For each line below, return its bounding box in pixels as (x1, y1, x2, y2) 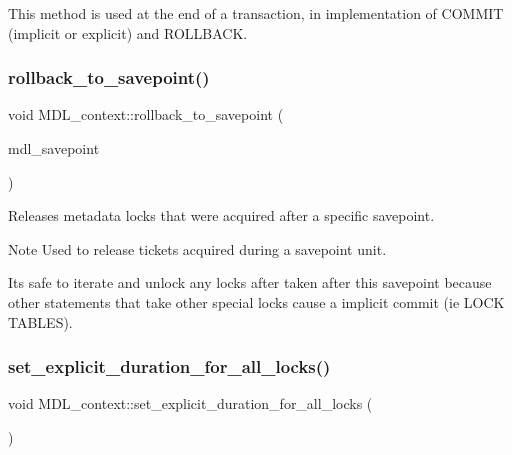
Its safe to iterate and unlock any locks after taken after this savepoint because (8, 272, 492, 293)
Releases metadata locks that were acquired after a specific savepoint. (8, 205, 435, 226)
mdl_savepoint (8, 138, 100, 158)
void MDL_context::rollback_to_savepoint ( (8, 104, 284, 125)
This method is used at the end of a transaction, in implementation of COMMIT (8, 3, 504, 23)
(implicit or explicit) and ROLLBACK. (8, 22, 248, 43)
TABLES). (8, 311, 73, 332)
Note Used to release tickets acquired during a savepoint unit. (8, 238, 387, 259)
